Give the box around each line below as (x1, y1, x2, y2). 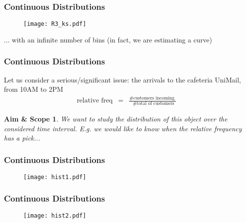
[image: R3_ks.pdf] (23, 20, 86, 28)
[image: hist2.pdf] (23, 212, 86, 219)
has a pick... (4, 133, 40, 143)
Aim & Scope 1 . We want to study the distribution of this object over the (4, 114, 227, 124)
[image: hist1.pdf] (23, 174, 86, 181)
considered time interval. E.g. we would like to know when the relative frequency (4, 123, 242, 133)
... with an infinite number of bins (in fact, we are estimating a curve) (4, 34, 212, 44)
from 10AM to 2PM (4, 84, 63, 94)
